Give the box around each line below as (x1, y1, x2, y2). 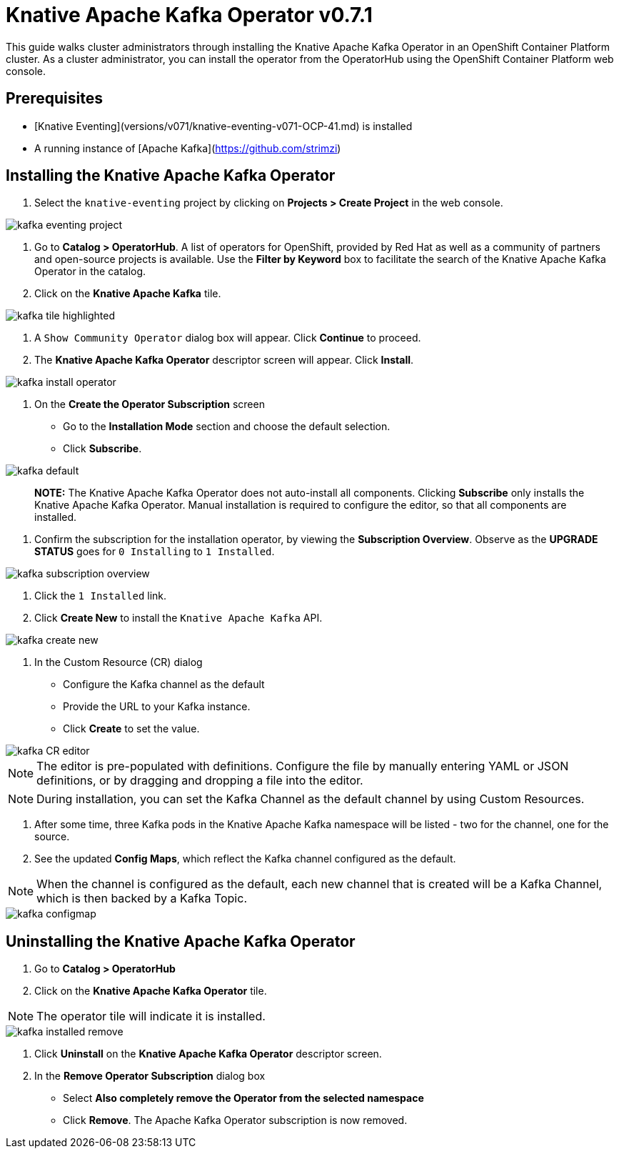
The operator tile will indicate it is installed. (36, 1009, 266, 1024)
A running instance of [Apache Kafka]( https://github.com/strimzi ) (34, 141, 341, 154)
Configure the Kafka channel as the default (63, 678, 265, 691)
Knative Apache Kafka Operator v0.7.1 (6, 3, 373, 27)
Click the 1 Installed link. (34, 590, 167, 602)
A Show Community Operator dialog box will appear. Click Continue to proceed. (34, 332, 421, 344)
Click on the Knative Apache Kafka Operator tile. (34, 985, 267, 998)
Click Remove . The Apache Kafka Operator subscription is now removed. (63, 1114, 408, 1127)
